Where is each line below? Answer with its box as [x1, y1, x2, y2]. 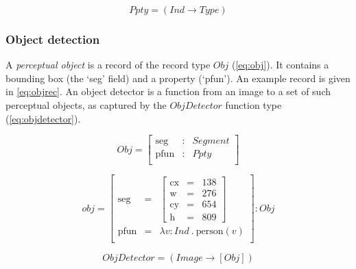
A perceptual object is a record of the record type [5, 57, 211, 72]
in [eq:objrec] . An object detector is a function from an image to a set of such [5, 84, 331, 99]
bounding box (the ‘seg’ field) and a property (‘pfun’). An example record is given [5, 71, 351, 85]
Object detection [5, 30, 100, 47]
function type [225, 98, 282, 112]
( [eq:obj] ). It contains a [231, 57, 329, 72]
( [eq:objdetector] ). [5, 111, 81, 125]
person [195, 227, 224, 237]
